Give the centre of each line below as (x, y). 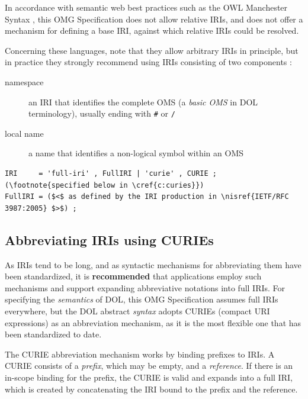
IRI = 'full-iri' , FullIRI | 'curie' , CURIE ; (111, 173)
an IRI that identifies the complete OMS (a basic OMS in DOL (143, 102)
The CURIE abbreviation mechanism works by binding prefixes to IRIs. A (140, 354)
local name (24, 133)
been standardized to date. (53, 334)
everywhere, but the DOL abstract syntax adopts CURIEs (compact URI (137, 310)
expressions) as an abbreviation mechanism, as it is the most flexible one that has (153, 322)
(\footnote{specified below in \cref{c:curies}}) (105, 185)
